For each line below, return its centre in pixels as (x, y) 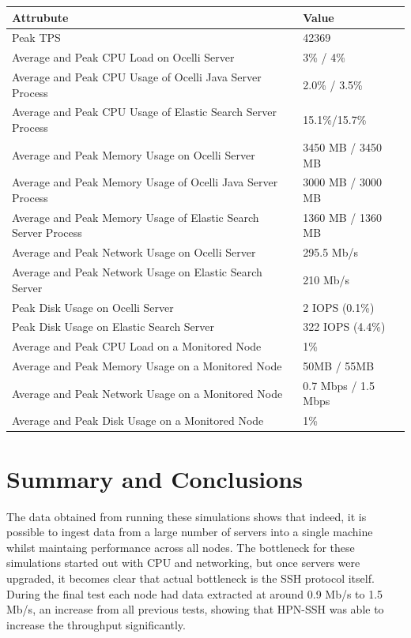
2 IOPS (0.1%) (339, 307)
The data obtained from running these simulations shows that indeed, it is (187, 516)
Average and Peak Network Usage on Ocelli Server (134, 252)
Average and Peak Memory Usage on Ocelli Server (134, 154)
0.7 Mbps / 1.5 (339, 385)
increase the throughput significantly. (96, 624)
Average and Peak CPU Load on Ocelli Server (123, 57)
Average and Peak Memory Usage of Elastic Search (136, 217)
